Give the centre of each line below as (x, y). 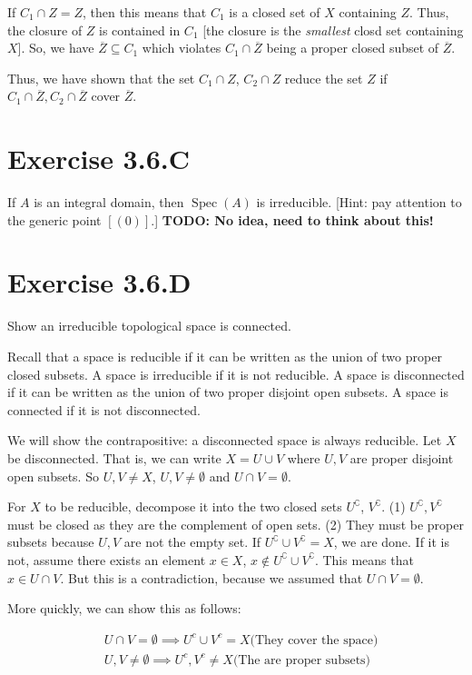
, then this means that (145, 12)
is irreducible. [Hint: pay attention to (359, 202)
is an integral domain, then (109, 202)
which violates (182, 48)
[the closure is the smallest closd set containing (333, 30)
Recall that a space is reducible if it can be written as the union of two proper (225, 356)
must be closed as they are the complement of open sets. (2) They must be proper (236, 524)
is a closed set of (275, 12)
